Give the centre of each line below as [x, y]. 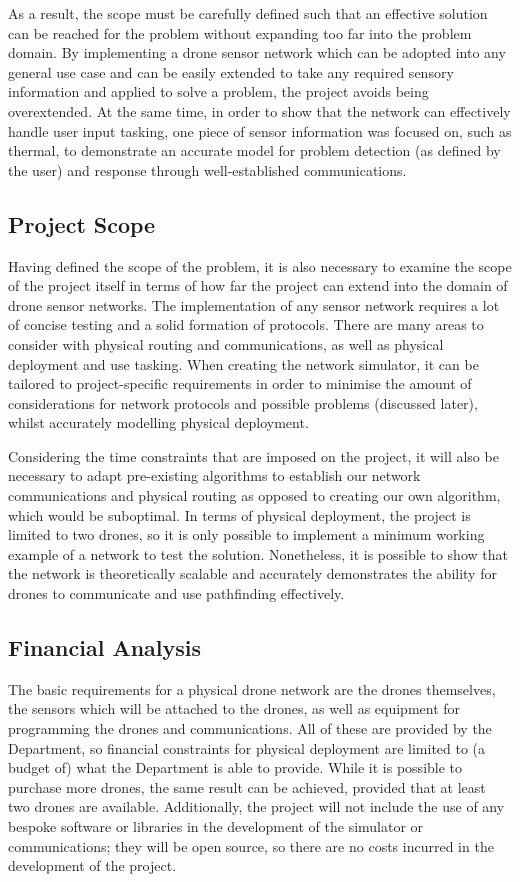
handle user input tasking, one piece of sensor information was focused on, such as [260, 130]
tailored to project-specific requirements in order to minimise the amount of [240, 383]
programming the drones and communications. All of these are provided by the [250, 728]
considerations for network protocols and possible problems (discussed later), [243, 402]
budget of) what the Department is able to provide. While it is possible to [235, 767]
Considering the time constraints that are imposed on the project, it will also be [253, 455]
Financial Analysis [105, 647]
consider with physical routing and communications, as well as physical [226, 343]
